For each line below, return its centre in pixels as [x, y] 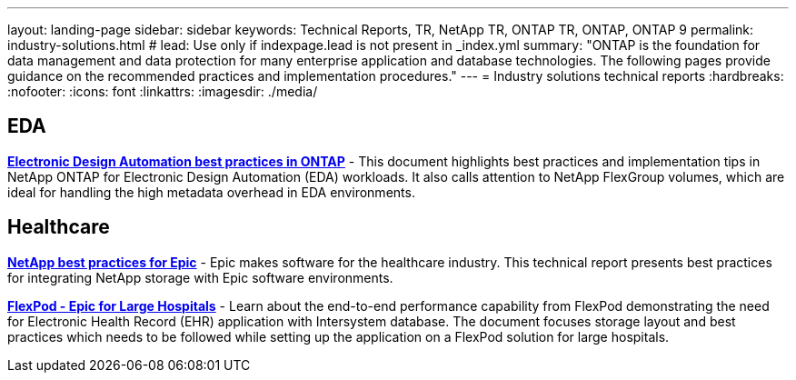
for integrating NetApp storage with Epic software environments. [200, 277]
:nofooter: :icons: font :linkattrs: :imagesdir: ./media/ [163, 91]
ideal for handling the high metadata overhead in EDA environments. [211, 192]
